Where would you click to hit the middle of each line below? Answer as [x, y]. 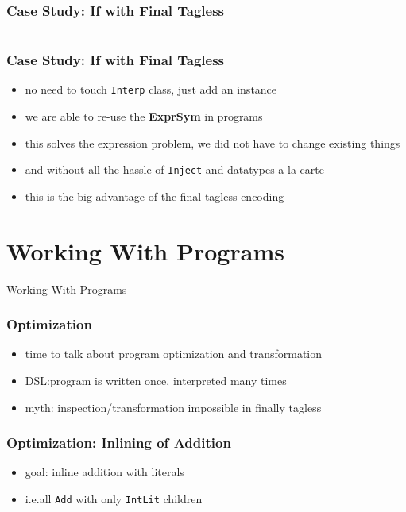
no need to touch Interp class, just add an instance [151, 89]
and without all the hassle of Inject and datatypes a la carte [174, 169]
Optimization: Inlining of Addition [119, 443]
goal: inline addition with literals [104, 472]
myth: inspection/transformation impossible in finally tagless [173, 407]
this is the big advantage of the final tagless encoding [155, 196]
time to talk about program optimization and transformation [174, 354]
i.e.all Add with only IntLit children [114, 499]
